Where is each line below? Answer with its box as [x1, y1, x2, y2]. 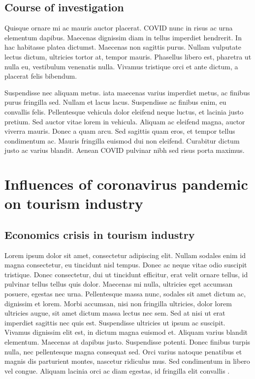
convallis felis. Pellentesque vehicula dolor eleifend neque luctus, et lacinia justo [4, 106, 244, 117]
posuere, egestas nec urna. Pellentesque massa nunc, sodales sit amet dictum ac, [4, 289, 246, 299]
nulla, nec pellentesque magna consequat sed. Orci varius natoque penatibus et [4, 346, 242, 356]
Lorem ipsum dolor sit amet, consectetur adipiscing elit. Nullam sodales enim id [4, 250, 246, 260]
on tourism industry [4, 193, 143, 213]
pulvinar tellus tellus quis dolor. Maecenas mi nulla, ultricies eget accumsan [4, 279, 233, 289]
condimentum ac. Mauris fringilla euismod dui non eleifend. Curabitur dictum [4, 135, 240, 146]
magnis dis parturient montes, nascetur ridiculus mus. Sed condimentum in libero [4, 356, 250, 366]
